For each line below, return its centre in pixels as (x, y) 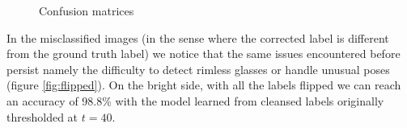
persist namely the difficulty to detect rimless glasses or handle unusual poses (198, 69)
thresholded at (42, 116)
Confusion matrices (87, 10)
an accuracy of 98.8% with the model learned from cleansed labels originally (195, 100)
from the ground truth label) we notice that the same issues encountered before (203, 54)
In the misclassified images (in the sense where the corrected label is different (198, 37)
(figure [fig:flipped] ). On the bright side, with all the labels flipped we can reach (204, 85)
